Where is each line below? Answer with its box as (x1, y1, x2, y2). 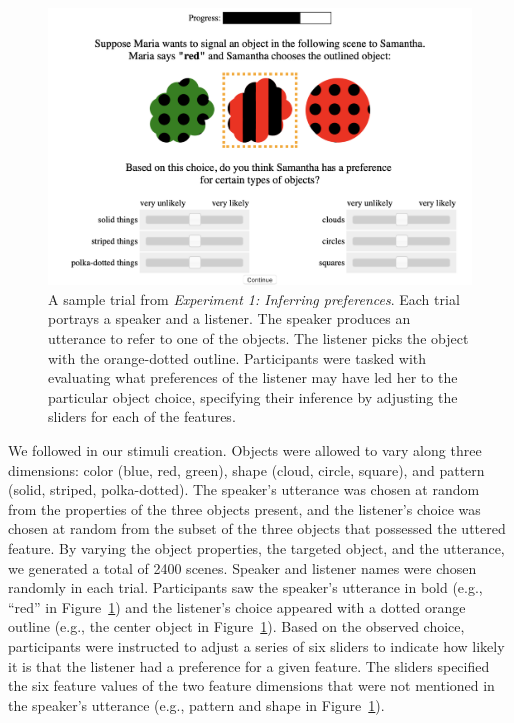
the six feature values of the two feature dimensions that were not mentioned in (8, 675, 495, 696)
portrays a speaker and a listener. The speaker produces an (48, 308, 411, 329)
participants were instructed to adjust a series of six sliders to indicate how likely (8, 635, 505, 656)
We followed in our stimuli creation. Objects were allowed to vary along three (8, 440, 482, 461)
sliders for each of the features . (48, 406, 236, 427)
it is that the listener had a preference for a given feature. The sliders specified (8, 655, 490, 676)
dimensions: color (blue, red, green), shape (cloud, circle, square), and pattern (8, 459, 485, 480)
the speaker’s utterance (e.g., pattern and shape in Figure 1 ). (8, 694, 385, 715)
